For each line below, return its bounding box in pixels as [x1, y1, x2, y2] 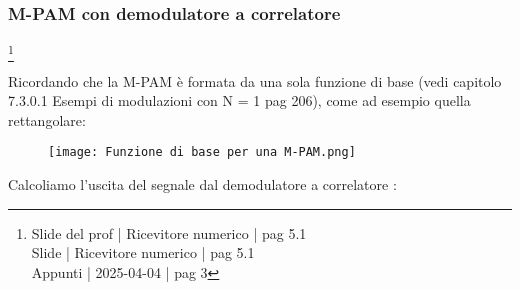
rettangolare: [8, 109, 86, 130]
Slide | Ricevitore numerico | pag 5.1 [31, 242, 255, 263]
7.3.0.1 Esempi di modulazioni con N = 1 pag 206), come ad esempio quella [8, 90, 471, 111]
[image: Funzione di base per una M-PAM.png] [48, 145, 356, 160]
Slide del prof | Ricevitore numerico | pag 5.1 [31, 222, 307, 243]
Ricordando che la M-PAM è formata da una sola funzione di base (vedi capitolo [8, 70, 502, 91]
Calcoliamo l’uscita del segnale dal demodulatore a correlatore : [8, 173, 397, 194]
